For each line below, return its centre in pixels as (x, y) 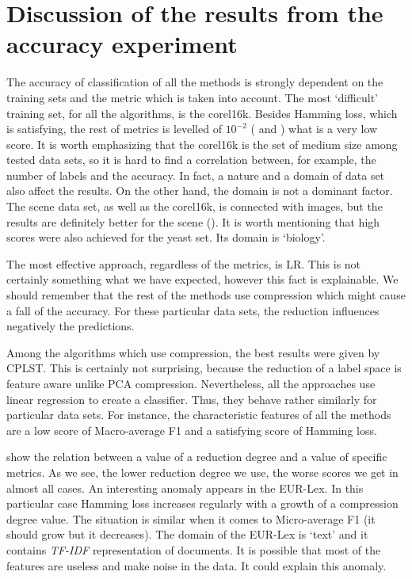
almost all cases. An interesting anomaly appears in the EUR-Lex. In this (185, 488)
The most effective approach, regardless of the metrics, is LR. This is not (184, 263)
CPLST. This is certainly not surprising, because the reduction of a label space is (204, 368)
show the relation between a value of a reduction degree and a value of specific (197, 457)
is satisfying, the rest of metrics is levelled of (114, 129)
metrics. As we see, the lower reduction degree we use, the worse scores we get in (202, 472)
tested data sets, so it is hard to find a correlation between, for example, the (191, 160)
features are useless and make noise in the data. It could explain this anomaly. (196, 565)
